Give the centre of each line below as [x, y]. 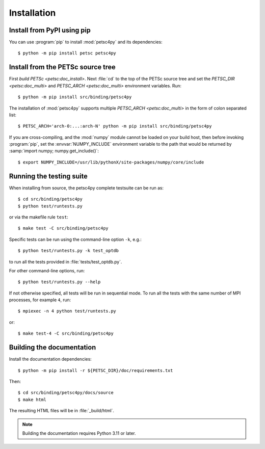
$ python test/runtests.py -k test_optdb [68, 251]
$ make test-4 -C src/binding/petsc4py [66, 333]
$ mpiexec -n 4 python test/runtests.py [67, 311]
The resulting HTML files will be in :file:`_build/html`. [62, 411]
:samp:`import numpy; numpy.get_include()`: [54, 151]
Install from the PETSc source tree [62, 67]
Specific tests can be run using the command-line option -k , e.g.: [75, 239]
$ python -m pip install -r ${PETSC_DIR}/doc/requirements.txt [95, 370]
